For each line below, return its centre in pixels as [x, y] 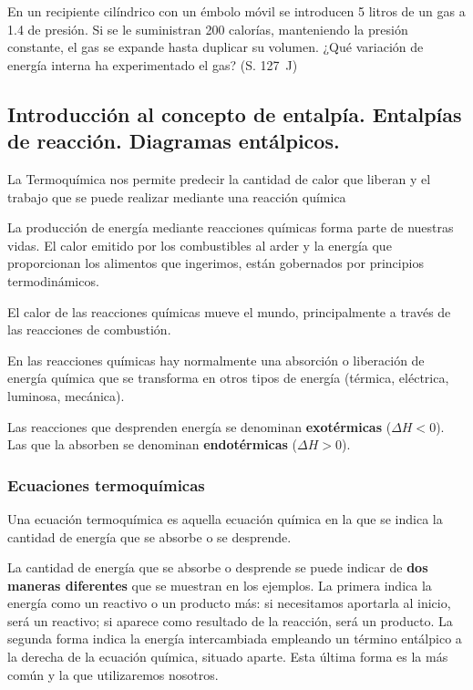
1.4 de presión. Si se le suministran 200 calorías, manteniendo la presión [208, 29]
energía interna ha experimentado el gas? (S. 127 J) [153, 64]
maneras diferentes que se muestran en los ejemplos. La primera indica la [220, 585]
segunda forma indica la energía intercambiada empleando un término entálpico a [235, 639]
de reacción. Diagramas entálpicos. [174, 141]
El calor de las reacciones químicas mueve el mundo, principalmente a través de [229, 311]
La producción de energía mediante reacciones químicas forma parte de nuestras [231, 227]
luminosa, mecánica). [66, 395]
